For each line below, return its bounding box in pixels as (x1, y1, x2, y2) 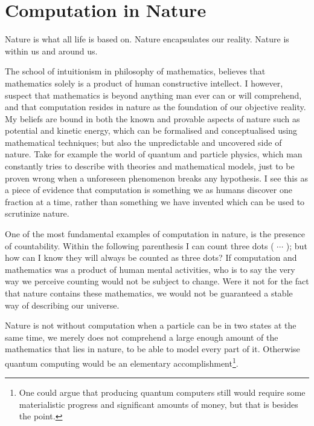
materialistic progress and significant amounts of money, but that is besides (19, 398, 298, 410)
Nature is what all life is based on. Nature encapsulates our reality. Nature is (5, 33, 289, 45)
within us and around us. (5, 44, 98, 57)
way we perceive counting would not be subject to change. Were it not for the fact (5, 275, 309, 287)
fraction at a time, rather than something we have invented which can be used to (5, 195, 305, 208)
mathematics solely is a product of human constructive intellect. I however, (5, 76, 283, 89)
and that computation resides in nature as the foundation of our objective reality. (5, 100, 306, 113)
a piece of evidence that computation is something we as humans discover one (5, 183, 292, 196)
